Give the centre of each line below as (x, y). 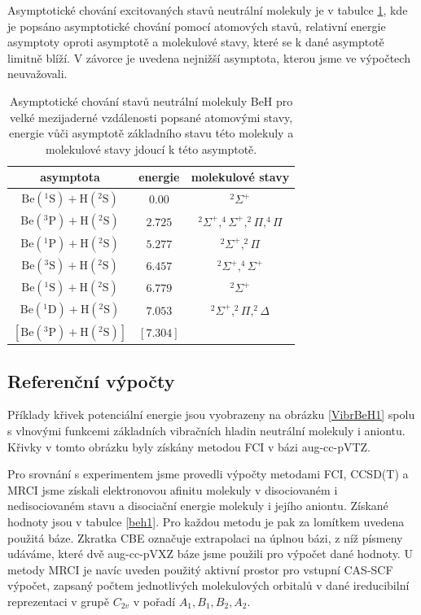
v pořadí (154, 601)
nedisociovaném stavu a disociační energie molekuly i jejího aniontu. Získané (198, 506)
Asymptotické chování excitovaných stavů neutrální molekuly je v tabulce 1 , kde (208, 10)
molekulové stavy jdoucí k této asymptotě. (151, 148)
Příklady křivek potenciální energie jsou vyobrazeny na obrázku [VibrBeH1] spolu (211, 414)
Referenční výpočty (91, 380)
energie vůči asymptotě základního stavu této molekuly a (151, 133)
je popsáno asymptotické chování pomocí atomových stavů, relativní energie (197, 26)
